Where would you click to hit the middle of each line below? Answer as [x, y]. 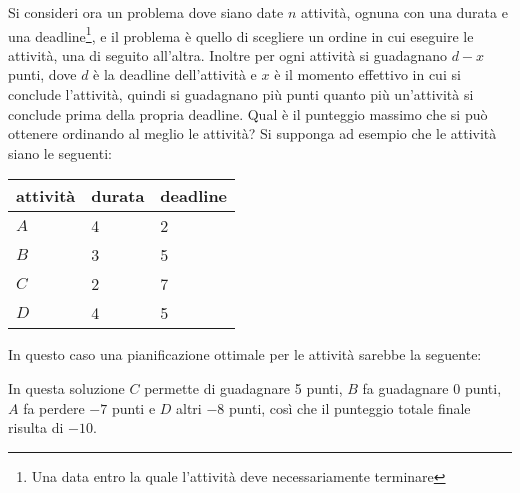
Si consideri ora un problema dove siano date [146, 12]
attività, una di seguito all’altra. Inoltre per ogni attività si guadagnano [228, 54]
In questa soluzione [66, 388]
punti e [133, 407]
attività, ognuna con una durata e [404, 12]
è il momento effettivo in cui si [367, 74]
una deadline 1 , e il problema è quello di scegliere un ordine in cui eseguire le [241, 34]
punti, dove [42, 74]
